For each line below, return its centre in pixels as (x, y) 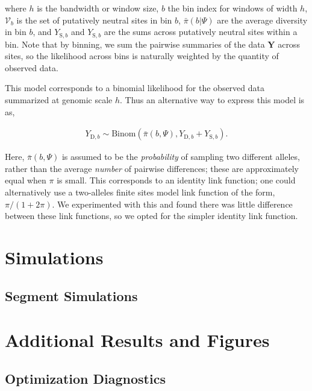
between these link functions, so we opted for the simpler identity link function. (151, 216)
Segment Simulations (71, 295)
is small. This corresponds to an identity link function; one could (176, 180)
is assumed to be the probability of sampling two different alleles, (181, 157)
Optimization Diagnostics (85, 378)
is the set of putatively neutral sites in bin (94, 20)
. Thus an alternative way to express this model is (212, 100)
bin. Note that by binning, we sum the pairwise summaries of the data (135, 44)
